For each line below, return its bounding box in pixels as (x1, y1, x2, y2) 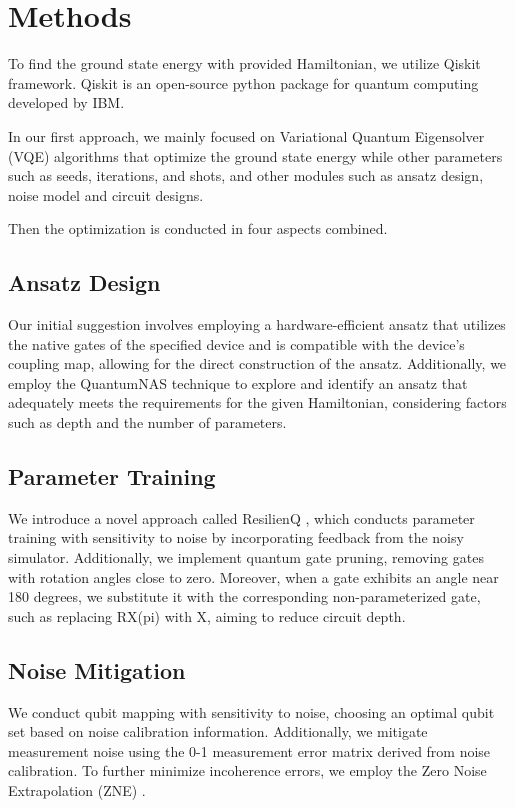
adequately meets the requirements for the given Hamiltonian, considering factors (8, 392, 507, 413)
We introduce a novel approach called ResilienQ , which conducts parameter (8, 507, 475, 528)
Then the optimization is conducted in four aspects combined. (8, 218, 388, 239)
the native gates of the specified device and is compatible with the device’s (8, 333, 465, 354)
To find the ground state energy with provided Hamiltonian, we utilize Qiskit (8, 53, 481, 74)
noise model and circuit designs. (8, 184, 204, 205)
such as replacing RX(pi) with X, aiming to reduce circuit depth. (8, 605, 406, 626)
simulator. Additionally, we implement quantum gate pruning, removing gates (8, 547, 484, 568)
